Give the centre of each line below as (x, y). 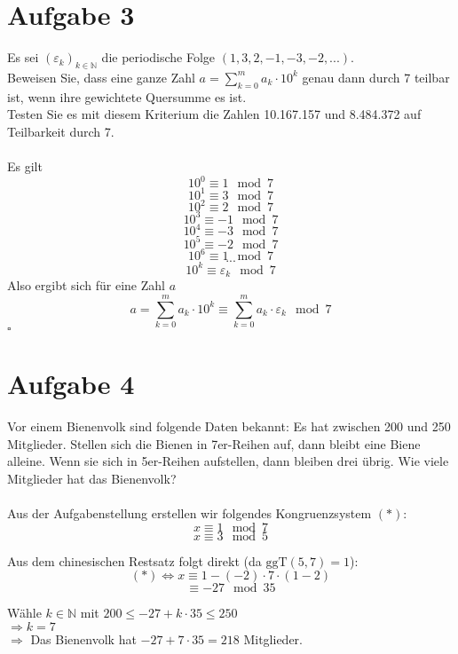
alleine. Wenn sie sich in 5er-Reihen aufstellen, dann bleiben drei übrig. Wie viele (228, 461)
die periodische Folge (158, 57)
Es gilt (25, 166)
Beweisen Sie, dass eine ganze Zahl (101, 77)
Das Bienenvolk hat (83, 638)
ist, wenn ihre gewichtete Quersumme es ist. (127, 96)
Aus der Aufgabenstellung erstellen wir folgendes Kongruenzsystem (190, 512)
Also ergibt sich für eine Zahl (86, 285)
